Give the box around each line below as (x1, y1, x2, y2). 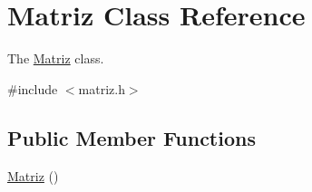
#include (7, 79, 58, 98)
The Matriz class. (7, 49, 104, 68)
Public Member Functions (7, 123, 256, 151)
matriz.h (78, 79, 125, 98)
